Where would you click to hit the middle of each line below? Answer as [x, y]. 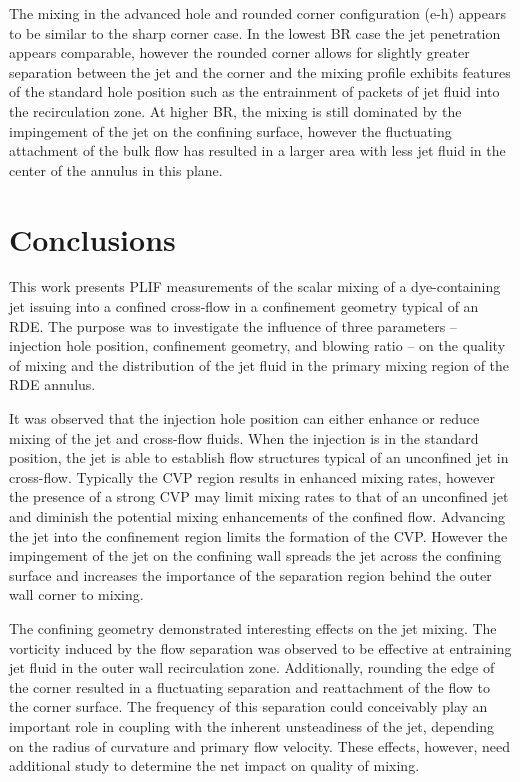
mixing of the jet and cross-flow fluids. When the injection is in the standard [244, 437]
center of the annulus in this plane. [116, 169]
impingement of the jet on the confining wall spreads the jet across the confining [255, 555]
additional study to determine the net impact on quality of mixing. [214, 765]
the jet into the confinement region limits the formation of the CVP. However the [258, 535]
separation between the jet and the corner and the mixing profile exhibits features [260, 71]
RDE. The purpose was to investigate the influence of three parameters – [233, 325]
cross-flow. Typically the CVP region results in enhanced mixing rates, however [252, 476]
